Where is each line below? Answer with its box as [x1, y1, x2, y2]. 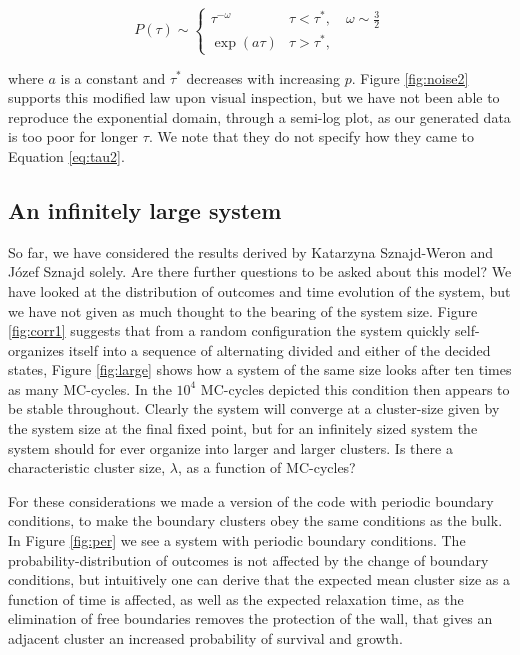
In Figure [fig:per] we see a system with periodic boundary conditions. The [8, 530, 466, 551]
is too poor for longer [8, 126, 139, 147]
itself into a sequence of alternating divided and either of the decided [68, 339, 491, 360]
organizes [8, 339, 65, 360]
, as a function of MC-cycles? [177, 457, 356, 478]
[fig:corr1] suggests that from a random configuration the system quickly [8, 320, 451, 341]
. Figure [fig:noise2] [351, 67, 469, 88]
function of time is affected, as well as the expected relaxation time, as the [8, 588, 464, 609]
